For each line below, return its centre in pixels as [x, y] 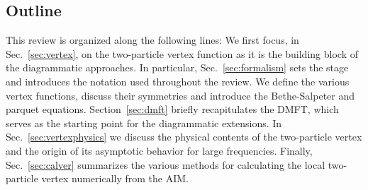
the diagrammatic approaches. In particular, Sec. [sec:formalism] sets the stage [177, 67]
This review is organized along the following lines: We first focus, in [152, 40]
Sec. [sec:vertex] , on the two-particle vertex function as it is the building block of [182, 53]
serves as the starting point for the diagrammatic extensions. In [144, 123]
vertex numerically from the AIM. [115, 178]
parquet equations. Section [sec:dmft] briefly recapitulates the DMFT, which [172, 109]
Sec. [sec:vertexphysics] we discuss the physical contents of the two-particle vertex [184, 137]
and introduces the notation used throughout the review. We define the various [178, 81]
